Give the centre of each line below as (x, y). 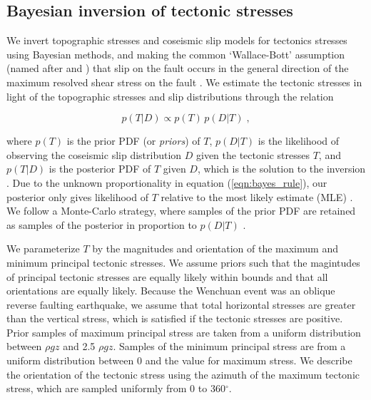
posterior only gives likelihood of (77, 196)
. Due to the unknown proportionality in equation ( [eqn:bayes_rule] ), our (167, 182)
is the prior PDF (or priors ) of (133, 141)
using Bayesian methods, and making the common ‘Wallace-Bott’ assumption (176, 54)
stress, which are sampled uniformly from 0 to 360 (116, 388)
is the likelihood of (299, 141)
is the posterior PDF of (100, 169)
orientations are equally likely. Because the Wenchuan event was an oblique (171, 291)
